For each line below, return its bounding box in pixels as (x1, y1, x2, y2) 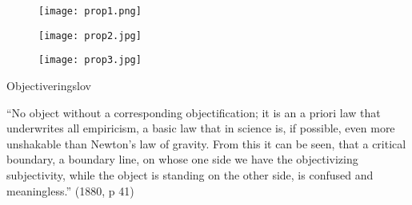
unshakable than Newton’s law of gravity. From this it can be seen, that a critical (6, 135, 406, 152)
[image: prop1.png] (38, 6, 142, 17)
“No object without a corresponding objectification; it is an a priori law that (6, 104, 381, 120)
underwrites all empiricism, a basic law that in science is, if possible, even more (6, 120, 395, 136)
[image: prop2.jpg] (38, 30, 142, 41)
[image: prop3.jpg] (38, 54, 142, 66)
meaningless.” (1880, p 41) (6, 182, 134, 199)
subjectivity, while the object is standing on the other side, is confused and (6, 166, 374, 183)
